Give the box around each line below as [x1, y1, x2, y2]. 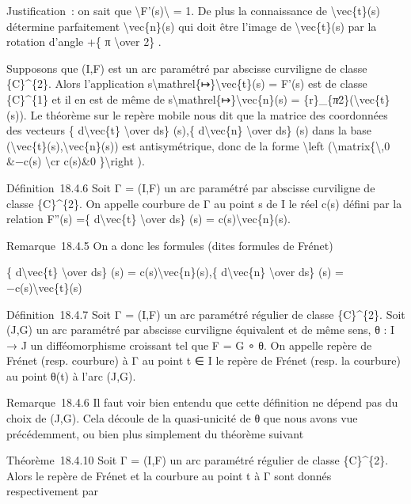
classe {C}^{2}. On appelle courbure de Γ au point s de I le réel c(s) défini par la [6, 195, 402, 211]
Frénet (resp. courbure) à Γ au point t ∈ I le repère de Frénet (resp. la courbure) [6, 352, 401, 369]
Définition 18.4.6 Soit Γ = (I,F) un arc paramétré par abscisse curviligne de [6, 179, 375, 195]
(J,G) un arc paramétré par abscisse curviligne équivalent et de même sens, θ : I [6, 321, 395, 338]
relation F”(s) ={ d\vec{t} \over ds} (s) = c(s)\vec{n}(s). [6, 210, 291, 227]
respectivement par [6, 483, 99, 499]
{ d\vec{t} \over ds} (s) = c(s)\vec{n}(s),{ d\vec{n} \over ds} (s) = [6, 263, 344, 280]
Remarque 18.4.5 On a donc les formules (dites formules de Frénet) [6, 237, 333, 253]
